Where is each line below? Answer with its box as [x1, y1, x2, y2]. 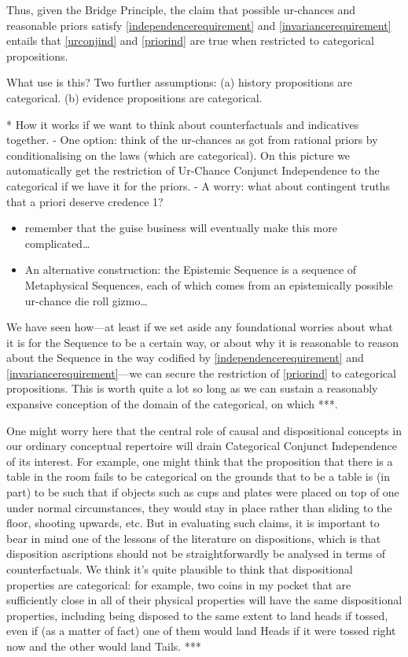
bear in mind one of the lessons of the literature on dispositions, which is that [6, 530, 381, 546]
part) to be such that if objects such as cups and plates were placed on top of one [6, 484, 399, 500]
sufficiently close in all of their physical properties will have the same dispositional [6, 592, 402, 608]
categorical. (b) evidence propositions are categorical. [6, 89, 263, 105]
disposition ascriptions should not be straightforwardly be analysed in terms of [6, 545, 385, 562]
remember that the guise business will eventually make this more [24, 220, 337, 236]
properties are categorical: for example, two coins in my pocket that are [6, 576, 351, 592]
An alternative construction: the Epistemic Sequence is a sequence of [24, 261, 357, 278]
